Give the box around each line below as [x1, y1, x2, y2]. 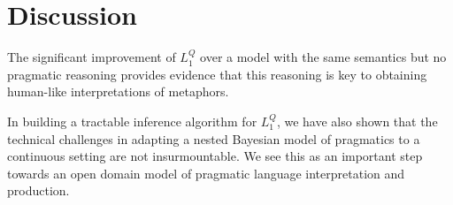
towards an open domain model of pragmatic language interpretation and [7, 163, 405, 182]
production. [7, 181, 70, 200]
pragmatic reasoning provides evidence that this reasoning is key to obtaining [7, 65, 427, 83]
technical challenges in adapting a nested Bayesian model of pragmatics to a [7, 129, 420, 148]
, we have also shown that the [276, 111, 438, 130]
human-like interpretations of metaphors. [7, 82, 229, 101]
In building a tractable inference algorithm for [7, 111, 257, 130]
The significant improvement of [7, 48, 176, 66]
